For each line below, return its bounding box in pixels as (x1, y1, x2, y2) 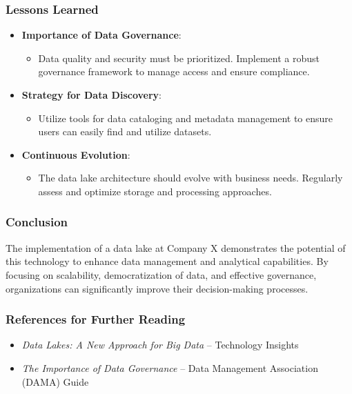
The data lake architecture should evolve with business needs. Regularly (38, 170, 343, 185)
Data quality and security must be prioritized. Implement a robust (38, 50, 320, 65)
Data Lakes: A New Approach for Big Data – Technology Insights (21, 337, 299, 352)
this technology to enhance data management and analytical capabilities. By (6, 254, 329, 268)
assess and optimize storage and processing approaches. (38, 184, 272, 198)
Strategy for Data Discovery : (21, 88, 162, 101)
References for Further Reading (6, 311, 186, 328)
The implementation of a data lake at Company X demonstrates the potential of (6, 240, 346, 255)
